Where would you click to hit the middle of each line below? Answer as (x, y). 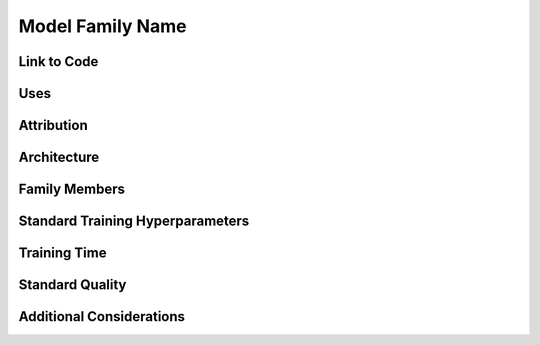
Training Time (62, 253)
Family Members (71, 189)
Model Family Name (102, 26)
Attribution (53, 125)
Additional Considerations (101, 316)
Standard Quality (72, 285)
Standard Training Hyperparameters (134, 221)
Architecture (59, 157)
